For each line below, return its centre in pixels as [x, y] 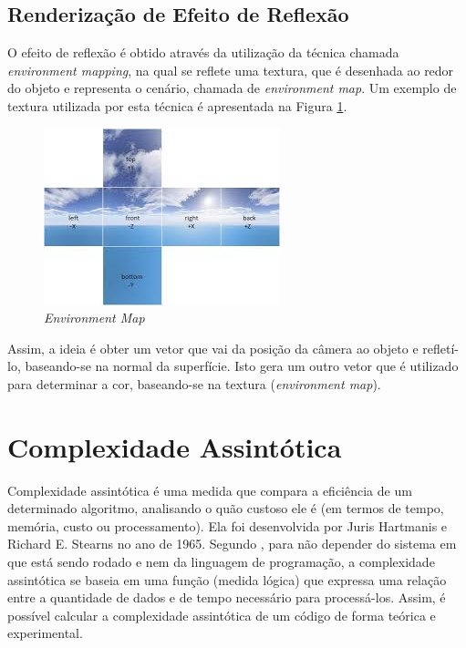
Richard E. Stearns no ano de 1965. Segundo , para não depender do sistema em [232, 544]
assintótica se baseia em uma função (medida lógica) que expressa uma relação [227, 579]
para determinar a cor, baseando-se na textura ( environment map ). [194, 383]
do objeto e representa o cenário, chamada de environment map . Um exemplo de [232, 88]
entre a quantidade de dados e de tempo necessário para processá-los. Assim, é [227, 597]
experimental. [45, 633]
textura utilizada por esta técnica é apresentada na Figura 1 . [177, 105]
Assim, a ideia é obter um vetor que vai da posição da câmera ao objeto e [213, 348]
